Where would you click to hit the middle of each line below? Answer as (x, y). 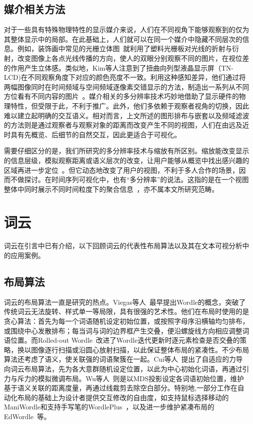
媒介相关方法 (35, 9)
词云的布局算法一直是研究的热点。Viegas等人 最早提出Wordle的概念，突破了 (125, 302)
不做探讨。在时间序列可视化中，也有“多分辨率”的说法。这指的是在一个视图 (130, 179)
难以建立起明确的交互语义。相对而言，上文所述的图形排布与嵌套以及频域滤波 (126, 115)
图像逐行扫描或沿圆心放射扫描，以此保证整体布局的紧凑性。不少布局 (140, 349)
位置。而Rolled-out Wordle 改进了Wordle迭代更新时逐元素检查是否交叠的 (125, 340)
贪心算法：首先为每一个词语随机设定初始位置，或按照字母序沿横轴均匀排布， (126, 321)
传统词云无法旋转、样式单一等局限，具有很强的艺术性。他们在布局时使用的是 (126, 311)
